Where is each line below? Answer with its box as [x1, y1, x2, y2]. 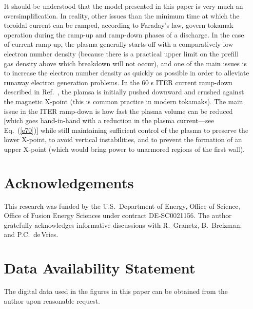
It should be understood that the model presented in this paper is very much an [4, 1, 243, 11]
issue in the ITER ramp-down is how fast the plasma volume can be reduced [4, 106, 233, 116]
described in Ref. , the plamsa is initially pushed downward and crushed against [4, 87, 244, 97]
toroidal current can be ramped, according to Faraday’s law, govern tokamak [4, 20, 234, 30]
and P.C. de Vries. [4, 229, 58, 239]
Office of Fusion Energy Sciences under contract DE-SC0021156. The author [4, 210, 232, 220]
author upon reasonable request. [4, 295, 100, 306]
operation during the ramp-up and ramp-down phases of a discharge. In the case [4, 29, 244, 39]
